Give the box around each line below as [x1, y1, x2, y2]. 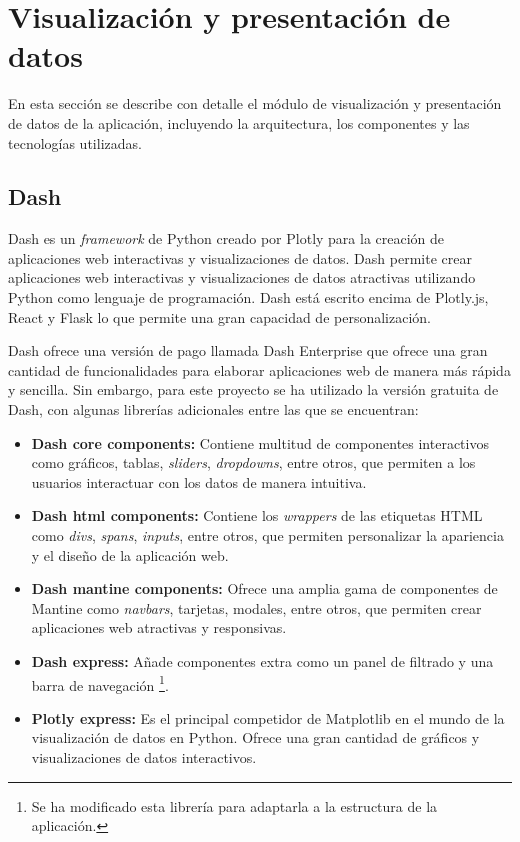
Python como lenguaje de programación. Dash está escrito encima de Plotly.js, [8, 287, 489, 308]
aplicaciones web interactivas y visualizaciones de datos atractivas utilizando [8, 267, 476, 288]
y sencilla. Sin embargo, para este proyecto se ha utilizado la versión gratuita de [8, 379, 499, 400]
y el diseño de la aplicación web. [31, 544, 229, 565]
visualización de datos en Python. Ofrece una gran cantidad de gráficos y [31, 727, 480, 748]
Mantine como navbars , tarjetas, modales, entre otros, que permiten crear [31, 597, 482, 618]
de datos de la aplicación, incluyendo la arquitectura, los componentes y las [8, 112, 470, 133]
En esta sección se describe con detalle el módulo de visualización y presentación [8, 93, 502, 114]
